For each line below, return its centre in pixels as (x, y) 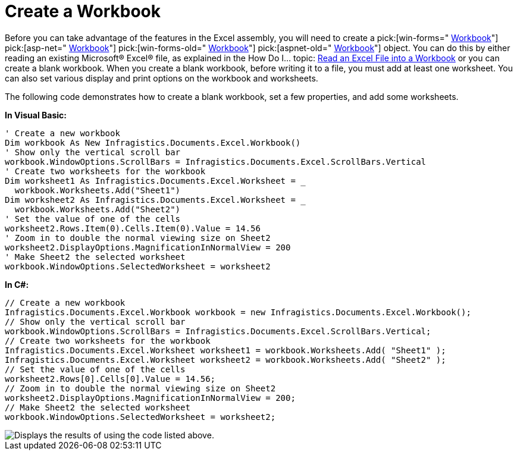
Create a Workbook (83, 11)
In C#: (17, 284)
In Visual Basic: (36, 115)
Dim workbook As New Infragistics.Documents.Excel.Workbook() (153, 142)
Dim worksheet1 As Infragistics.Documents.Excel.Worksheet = (150, 181)
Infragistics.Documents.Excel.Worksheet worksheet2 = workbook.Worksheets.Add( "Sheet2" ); (225, 360)
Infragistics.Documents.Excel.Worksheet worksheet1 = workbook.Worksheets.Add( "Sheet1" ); (225, 350)
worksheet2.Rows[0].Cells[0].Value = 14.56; (110, 379)
